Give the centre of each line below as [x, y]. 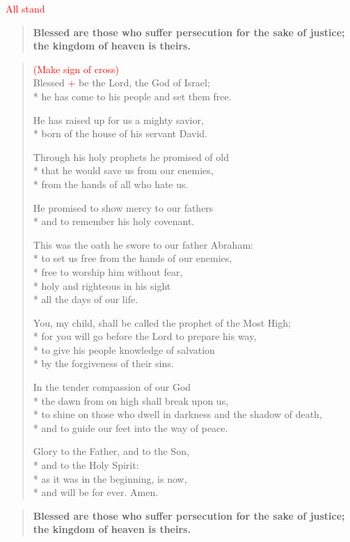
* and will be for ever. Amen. [96, 492]
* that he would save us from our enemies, [123, 170]
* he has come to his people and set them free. [132, 96]
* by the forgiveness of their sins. [103, 363]
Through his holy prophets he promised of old [131, 156]
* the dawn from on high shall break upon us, [131, 400]
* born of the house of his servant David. [120, 133]
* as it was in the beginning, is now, [110, 478]
